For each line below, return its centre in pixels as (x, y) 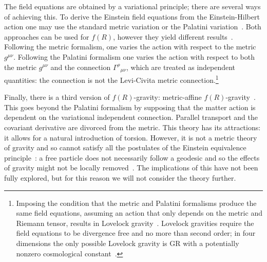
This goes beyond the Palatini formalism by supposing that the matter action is (130, 107)
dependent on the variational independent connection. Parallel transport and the (131, 117)
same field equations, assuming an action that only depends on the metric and (139, 213)
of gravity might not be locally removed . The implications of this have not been (131, 168)
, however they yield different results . (173, 36)
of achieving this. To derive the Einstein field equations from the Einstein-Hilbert (132, 16)
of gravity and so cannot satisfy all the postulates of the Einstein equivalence (125, 147)
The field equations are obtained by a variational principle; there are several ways (132, 6)
